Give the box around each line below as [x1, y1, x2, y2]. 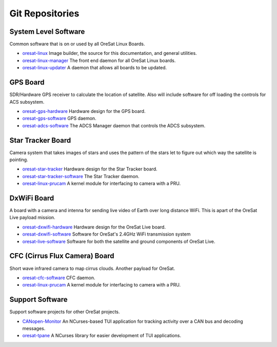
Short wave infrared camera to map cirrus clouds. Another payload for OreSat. [9, 265, 175, 272]
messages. [22, 325, 46, 332]
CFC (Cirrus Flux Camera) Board [9, 252, 115, 260]
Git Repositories [9, 8, 80, 19]
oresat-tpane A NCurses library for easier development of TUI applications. [22, 333, 182, 339]
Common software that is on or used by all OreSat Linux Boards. [9, 41, 145, 47]
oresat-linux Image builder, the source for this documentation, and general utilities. [22, 50, 197, 56]
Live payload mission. [9, 215, 56, 221]
